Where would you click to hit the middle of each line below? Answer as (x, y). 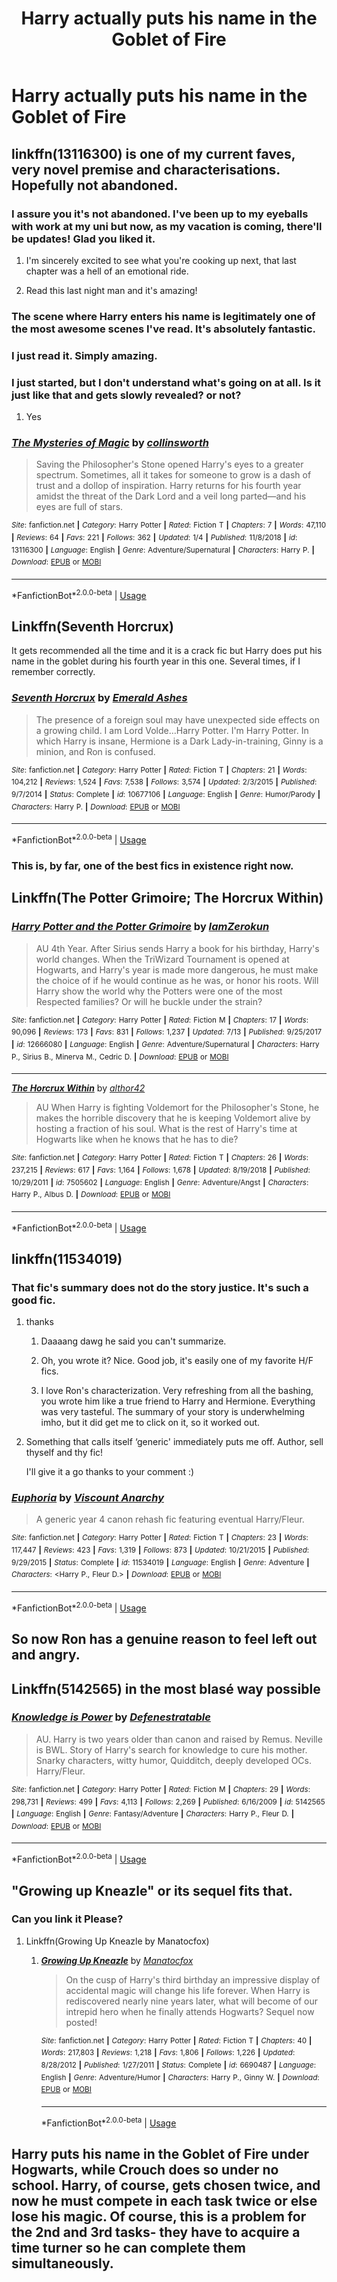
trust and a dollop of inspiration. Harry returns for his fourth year (168, 486)
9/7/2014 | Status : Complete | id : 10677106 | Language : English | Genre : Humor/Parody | (166, 795)
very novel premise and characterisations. (146, 169)
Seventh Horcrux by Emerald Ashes (99, 698)
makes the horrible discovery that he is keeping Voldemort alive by (173, 1118)
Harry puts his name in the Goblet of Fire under (160, 2154)
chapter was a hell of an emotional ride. (107, 271)
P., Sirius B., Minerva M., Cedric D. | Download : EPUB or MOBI (120, 1057)
